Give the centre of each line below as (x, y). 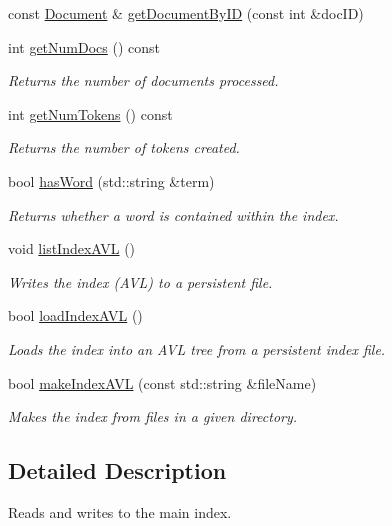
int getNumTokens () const (90, 113)
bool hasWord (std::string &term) (111, 180)
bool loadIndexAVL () (75, 315)
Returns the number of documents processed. (143, 80)
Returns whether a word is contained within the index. (173, 214)
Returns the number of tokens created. (124, 147)
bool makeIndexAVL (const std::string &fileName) (162, 382)
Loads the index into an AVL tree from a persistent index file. (197, 348)
